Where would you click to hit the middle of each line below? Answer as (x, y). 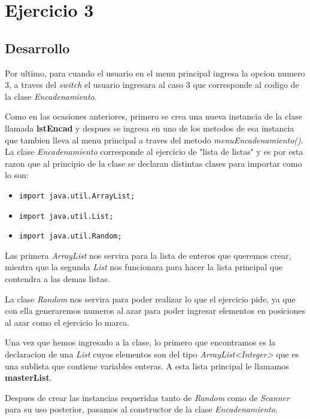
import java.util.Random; (70, 236)
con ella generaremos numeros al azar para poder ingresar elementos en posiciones (155, 311)
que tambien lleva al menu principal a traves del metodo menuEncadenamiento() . (154, 140)
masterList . (28, 377)
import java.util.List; (66, 216)
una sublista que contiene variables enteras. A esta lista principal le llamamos (147, 366)
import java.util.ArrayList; (77, 196)
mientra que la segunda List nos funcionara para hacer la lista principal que (144, 267)
